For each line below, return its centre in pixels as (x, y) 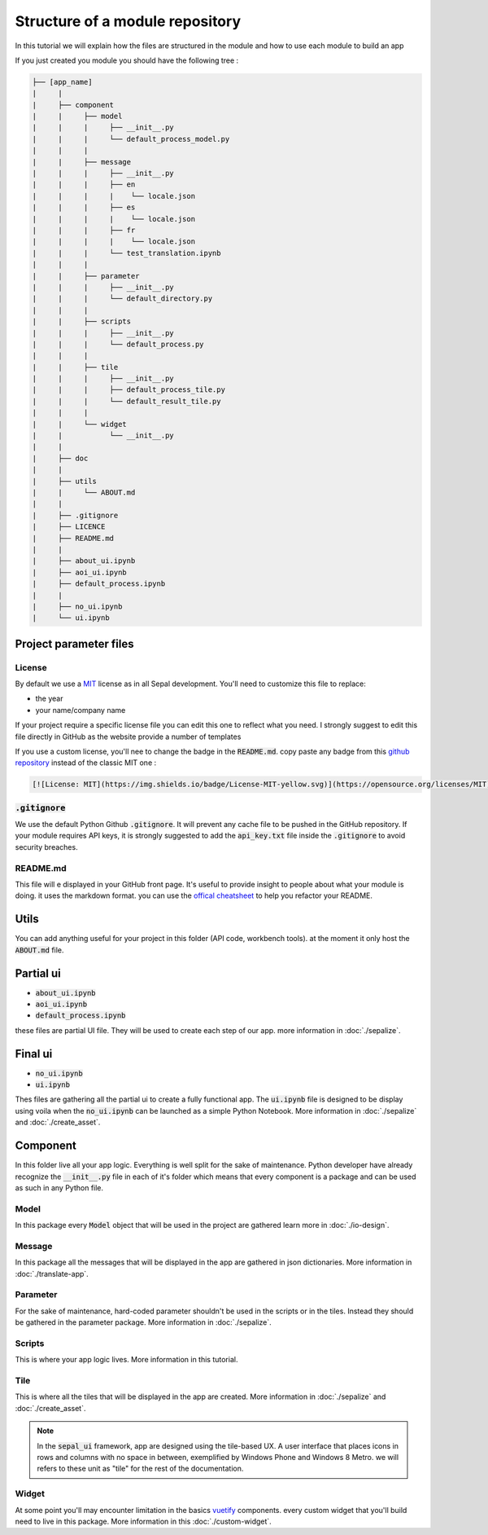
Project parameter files (74, 644)
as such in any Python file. (59, 1188)
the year (49, 699)
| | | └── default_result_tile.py (126, 401)
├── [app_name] (62, 82)
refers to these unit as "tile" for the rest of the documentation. (140, 1469)
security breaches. (46, 847)
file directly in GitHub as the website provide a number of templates (128, 737)
